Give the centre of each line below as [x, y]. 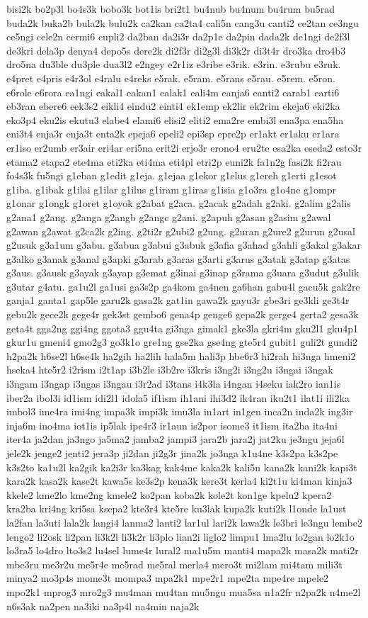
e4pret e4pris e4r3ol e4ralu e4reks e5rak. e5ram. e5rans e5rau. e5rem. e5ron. [171, 78]
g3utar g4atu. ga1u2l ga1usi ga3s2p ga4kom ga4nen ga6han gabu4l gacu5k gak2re [183, 286]
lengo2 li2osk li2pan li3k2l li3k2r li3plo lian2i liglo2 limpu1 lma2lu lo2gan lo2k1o [180, 536]
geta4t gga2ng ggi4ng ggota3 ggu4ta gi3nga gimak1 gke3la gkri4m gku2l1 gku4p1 [183, 328]
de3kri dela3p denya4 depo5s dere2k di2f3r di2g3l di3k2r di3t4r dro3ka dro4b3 [176, 50]
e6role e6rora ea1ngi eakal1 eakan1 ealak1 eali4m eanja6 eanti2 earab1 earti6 [173, 92]
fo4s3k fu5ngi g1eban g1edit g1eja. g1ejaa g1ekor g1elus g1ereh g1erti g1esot [172, 175]
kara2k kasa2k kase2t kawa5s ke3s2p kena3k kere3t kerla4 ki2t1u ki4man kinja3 [179, 481]
